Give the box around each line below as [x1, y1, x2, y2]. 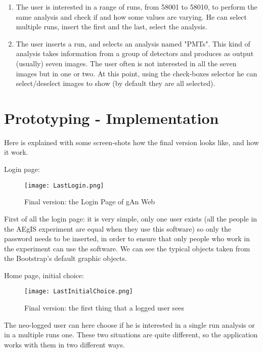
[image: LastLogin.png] [24, 182, 104, 189]
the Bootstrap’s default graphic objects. [4, 253, 127, 263]
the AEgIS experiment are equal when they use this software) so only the [4, 223, 231, 234]
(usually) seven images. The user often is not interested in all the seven [16, 58, 237, 68]
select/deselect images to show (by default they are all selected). [16, 78, 215, 89]
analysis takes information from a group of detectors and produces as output [16, 48, 254, 59]
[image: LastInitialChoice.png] [24, 288, 133, 295]
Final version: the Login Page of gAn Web [24, 196, 155, 207]
